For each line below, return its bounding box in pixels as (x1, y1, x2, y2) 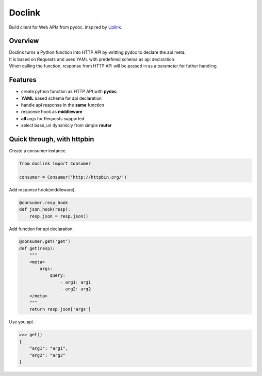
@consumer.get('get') (19, 239, 71, 244)
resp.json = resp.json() (29, 213, 89, 219)
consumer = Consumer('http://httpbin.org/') (19, 174, 127, 180)
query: (49, 273, 65, 278)
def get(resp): (19, 245, 55, 251)
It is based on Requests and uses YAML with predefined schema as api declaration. (9, 56, 176, 62)
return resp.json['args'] (29, 307, 91, 312)
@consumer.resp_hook (19, 200, 68, 205)
